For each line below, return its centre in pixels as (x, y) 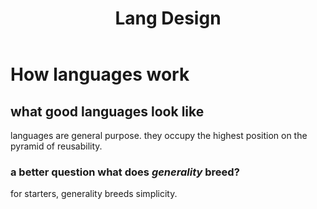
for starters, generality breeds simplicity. (94, 194)
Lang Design (168, 18)
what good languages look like (107, 111)
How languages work (100, 74)
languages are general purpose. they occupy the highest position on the (159, 135)
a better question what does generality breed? (125, 172)
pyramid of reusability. (56, 146)
